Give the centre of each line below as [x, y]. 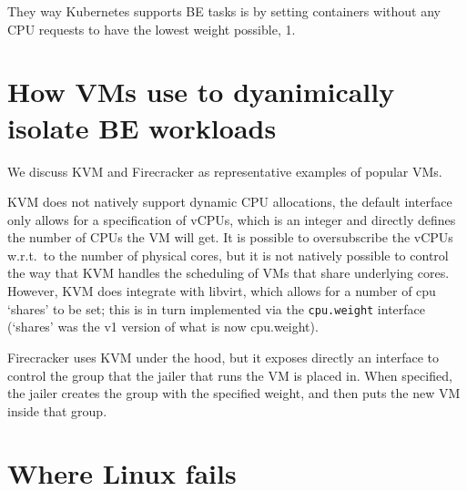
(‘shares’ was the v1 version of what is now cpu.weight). [163, 327]
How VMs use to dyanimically [201, 92]
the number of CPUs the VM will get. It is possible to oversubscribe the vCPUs [230, 237]
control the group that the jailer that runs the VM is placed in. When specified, [230, 375]
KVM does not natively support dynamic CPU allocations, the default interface [230, 202]
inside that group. [57, 410]
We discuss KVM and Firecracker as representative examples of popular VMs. [225, 171]
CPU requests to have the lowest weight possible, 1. [152, 29]
